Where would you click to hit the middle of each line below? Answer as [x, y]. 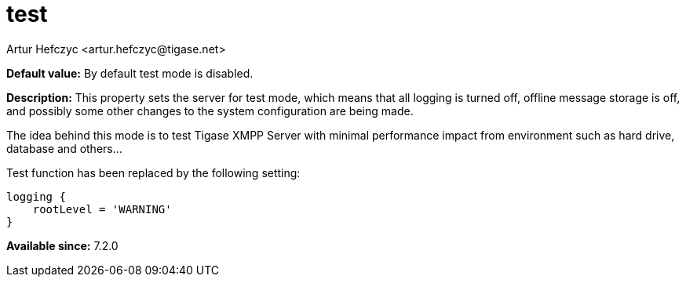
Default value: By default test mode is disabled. [130, 73]
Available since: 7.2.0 [62, 245]
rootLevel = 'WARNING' [102, 209]
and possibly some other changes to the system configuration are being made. [210, 111]
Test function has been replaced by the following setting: [153, 172]
